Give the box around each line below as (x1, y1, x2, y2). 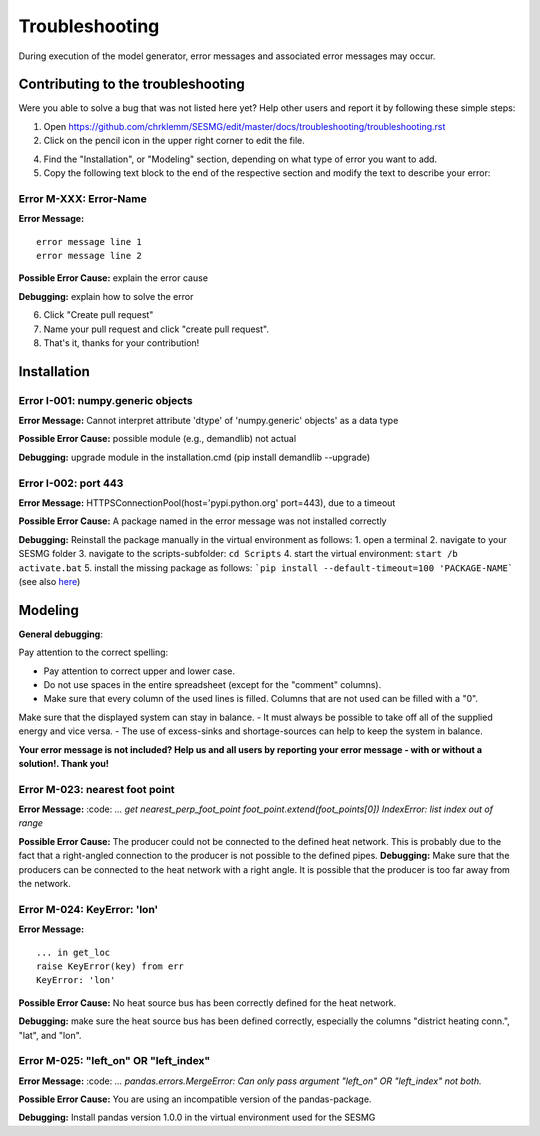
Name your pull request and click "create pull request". (43, 323, 270, 335)
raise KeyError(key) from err (36, 960, 185, 972)
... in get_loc (36, 946, 111, 958)
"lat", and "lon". (18, 1029, 82, 1041)
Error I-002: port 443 (18, 476, 124, 490)
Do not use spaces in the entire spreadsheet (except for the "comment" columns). (43, 679, 382, 690)
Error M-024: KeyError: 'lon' (18, 902, 159, 916)
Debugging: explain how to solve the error (18, 290, 194, 302)
